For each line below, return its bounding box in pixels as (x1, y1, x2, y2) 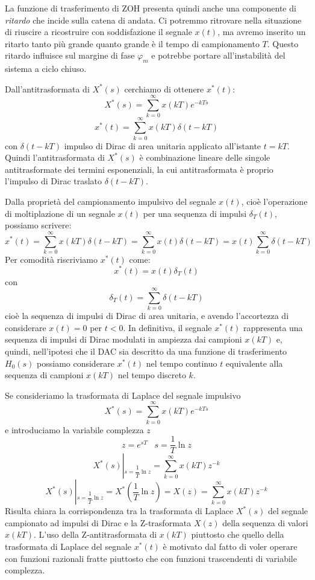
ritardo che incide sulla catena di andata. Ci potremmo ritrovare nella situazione (5, 13, 302, 26)
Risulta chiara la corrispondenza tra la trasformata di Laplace (5, 504, 234, 517)
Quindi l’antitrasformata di (5, 151, 105, 164)
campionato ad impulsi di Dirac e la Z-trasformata (5, 516, 192, 529)
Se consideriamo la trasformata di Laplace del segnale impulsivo (5, 388, 241, 401)
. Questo (267, 37, 299, 50)
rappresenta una (243, 321, 303, 333)
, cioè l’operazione (241, 195, 308, 207)
